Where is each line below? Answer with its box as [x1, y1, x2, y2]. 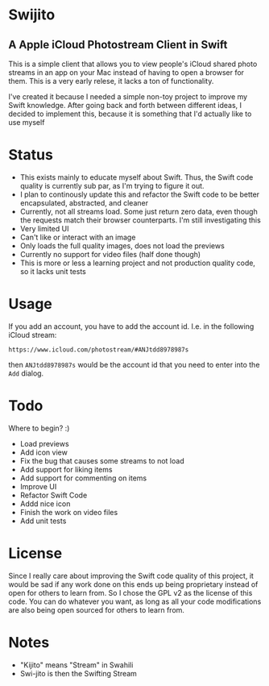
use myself [8, 118, 45, 127]
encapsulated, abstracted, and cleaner [19, 197, 149, 207]
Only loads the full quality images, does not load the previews [19, 240, 226, 251]
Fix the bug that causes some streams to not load [19, 455, 184, 465]
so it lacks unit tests [19, 266, 86, 276]
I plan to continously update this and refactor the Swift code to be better [19, 189, 260, 199]
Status [8, 146, 54, 164]
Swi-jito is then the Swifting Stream [19, 668, 137, 678]
